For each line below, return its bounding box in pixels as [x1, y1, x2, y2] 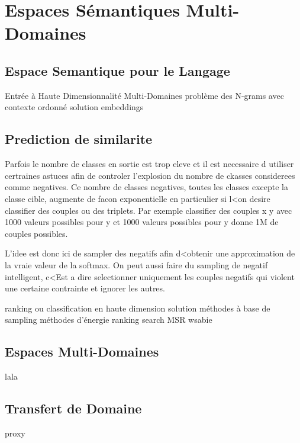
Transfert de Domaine [5, 399, 142, 418]
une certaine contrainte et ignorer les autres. [5, 282, 165, 294]
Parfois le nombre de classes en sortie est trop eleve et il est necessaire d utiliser [5, 158, 294, 170]
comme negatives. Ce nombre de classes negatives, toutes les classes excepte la [5, 181, 288, 193]
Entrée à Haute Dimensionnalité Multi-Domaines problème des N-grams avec [5, 89, 284, 101]
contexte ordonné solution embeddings [5, 101, 144, 113]
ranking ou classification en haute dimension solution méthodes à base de [5, 301, 270, 314]
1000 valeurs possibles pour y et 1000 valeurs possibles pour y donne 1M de [5, 216, 279, 228]
